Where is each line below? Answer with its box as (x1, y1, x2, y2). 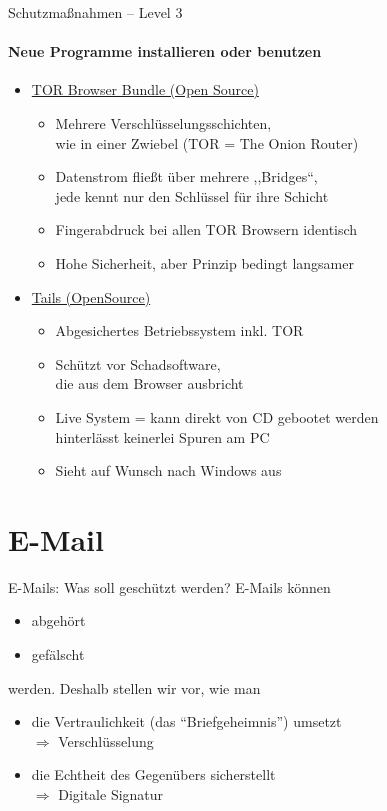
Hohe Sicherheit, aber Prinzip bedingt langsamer (55, 252, 354, 273)
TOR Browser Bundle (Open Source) (31, 79, 259, 100)
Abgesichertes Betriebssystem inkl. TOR (55, 320, 304, 341)
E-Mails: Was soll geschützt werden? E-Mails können (8, 576, 331, 597)
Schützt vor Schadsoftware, (55, 353, 221, 374)
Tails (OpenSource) (31, 286, 151, 307)
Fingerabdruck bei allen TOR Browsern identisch (55, 219, 358, 240)
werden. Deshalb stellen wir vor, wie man (8, 677, 261, 698)
